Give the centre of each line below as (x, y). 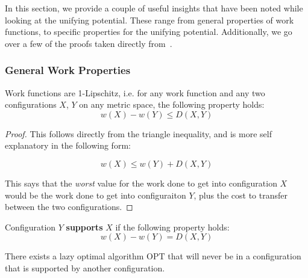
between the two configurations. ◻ (69, 207)
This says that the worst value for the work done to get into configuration (141, 183)
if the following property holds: (172, 227)
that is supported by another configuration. (85, 267)
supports (84, 227)
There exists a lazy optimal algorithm (74, 256)
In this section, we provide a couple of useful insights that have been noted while (154, 8)
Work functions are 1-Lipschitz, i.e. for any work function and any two (135, 92)
